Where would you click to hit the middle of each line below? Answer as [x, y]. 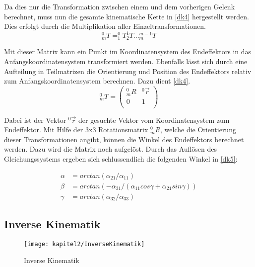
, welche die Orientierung [198, 130]
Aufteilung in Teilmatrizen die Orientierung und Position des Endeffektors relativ [128, 71]
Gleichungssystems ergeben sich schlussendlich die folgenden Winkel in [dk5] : [121, 159]
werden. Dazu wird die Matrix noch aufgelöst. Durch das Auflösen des [111, 149]
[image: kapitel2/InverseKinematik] [84, 244]
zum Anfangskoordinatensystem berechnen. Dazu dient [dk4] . [97, 81]
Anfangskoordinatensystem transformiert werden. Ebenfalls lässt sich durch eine [126, 61]
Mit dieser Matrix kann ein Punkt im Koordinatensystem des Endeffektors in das [128, 51]
